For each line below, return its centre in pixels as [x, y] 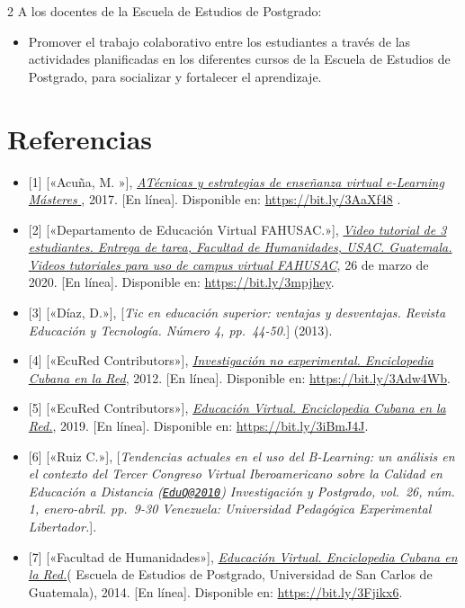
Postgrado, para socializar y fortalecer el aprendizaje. [175, 76]
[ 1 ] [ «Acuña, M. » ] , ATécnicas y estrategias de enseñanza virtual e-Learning [236, 181]
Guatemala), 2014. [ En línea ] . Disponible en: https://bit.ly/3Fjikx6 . [215, 591]
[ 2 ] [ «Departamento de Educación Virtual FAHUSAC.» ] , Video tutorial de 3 [237, 229]
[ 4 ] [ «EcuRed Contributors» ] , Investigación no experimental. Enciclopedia [231, 360]
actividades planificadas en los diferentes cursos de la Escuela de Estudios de [239, 59]
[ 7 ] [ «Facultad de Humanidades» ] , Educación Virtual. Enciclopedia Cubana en [243, 556]
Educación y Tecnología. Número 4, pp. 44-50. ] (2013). [180, 330]
